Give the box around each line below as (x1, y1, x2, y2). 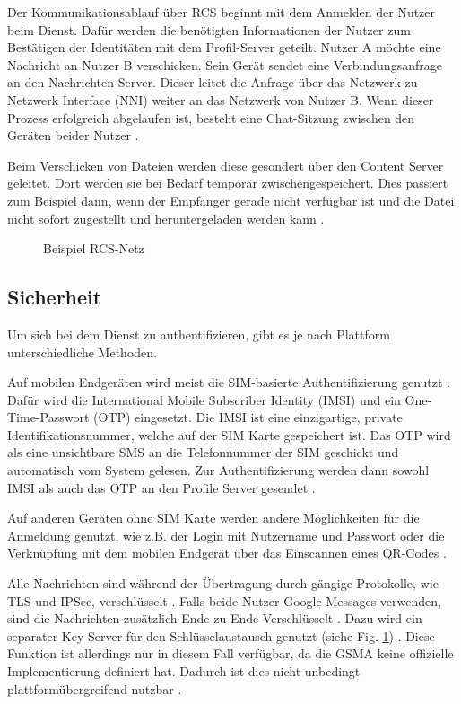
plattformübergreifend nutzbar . (7, 679, 182, 698)
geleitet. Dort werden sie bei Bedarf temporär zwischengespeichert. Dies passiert (7, 173, 448, 192)
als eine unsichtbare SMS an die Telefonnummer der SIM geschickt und (7, 443, 399, 462)
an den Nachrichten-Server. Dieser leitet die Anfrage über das (7, 73, 346, 92)
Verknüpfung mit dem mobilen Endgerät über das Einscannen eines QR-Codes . (7, 543, 447, 562)
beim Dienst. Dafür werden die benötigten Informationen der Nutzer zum (7, 20, 411, 39)
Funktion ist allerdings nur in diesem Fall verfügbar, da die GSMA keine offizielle (7, 644, 454, 663)
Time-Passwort (7, 408, 90, 427)
